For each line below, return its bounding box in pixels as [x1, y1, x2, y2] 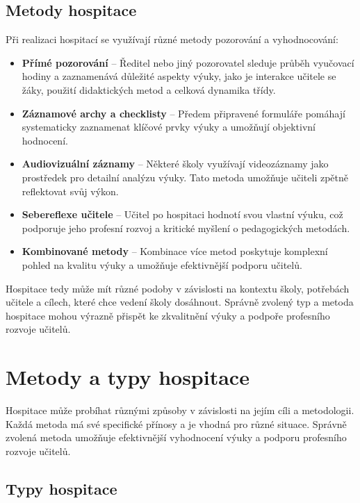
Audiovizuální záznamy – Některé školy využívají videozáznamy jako [22, 156, 329, 171]
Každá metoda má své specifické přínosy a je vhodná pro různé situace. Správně [6, 416, 347, 431]
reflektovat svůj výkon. [22, 183, 119, 198]
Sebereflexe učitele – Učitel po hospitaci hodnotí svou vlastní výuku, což [22, 207, 343, 222]
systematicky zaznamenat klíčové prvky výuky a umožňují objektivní [22, 119, 316, 134]
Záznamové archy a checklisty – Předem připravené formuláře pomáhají [22, 106, 345, 120]
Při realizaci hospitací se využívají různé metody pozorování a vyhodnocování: [6, 32, 338, 47]
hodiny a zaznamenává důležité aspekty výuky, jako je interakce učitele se [22, 69, 336, 83]
